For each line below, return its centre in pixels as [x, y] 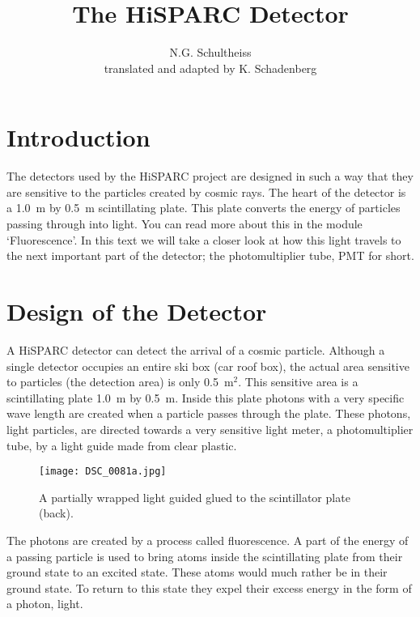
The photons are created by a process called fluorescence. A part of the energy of [208, 540]
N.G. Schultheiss [210, 52]
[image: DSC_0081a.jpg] [103, 472]
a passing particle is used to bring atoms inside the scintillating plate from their [205, 556]
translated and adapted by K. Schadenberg [210, 68]
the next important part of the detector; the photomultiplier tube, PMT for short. [210, 255]
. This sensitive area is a [298, 382]
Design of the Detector [137, 311]
